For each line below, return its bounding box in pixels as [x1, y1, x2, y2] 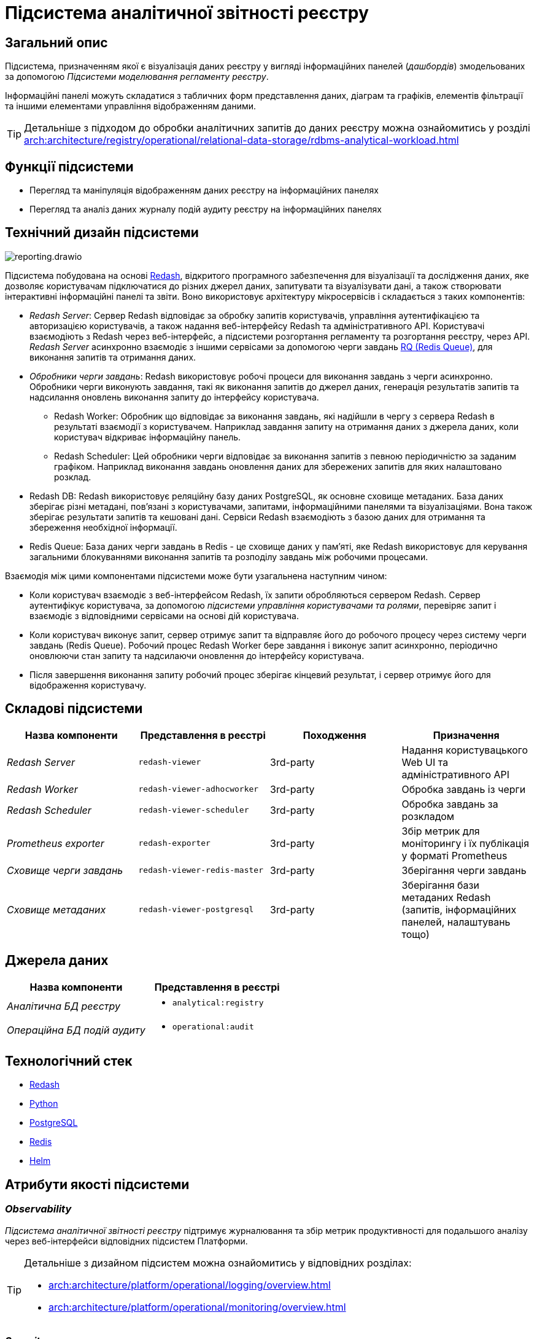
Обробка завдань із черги [401, 783, 526, 795]
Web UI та [401, 755, 449, 768]
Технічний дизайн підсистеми [5, 225, 199, 241]
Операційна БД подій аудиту [7, 1024, 145, 1037]
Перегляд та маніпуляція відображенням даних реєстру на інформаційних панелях [29, 185, 379, 196]
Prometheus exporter [7, 837, 104, 849]
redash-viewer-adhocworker [138, 784, 259, 794]
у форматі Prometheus [401, 849, 508, 862]
